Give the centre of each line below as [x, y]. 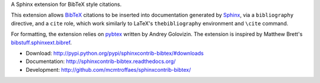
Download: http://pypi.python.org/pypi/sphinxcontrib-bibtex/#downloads [115, 53]
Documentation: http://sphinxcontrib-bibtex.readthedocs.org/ [101, 61]
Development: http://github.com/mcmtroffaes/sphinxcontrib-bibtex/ [108, 69]
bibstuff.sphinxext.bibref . [41, 42]
